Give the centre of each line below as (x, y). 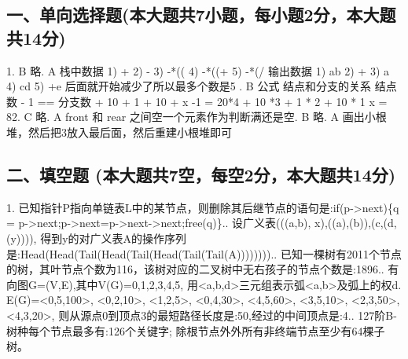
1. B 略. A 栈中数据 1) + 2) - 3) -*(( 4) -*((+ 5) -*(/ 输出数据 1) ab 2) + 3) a (198, 70)
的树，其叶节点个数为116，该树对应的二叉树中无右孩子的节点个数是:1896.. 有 (203, 269)
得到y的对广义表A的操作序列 (114, 238)
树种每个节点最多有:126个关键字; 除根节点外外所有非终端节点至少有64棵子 (196, 330)
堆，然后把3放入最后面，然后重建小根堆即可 (119, 132)
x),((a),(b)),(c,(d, (356, 223)
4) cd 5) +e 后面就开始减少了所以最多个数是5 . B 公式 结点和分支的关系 (189, 86)
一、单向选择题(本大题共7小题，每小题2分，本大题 (201, 15)
